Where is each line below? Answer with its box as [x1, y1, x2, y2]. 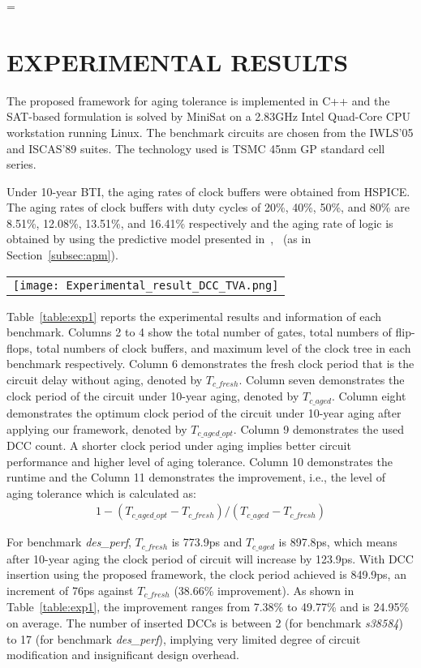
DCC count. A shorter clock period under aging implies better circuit [6, 436, 351, 453]
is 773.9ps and [171, 533, 243, 550]
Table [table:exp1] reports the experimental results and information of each [6, 307, 382, 324]
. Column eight [332, 388, 406, 405]
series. [6, 156, 37, 173]
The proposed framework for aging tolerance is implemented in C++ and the [6, 92, 390, 109]
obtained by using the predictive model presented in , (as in [6, 230, 311, 247]
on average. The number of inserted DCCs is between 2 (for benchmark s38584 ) [6, 614, 403, 632]
